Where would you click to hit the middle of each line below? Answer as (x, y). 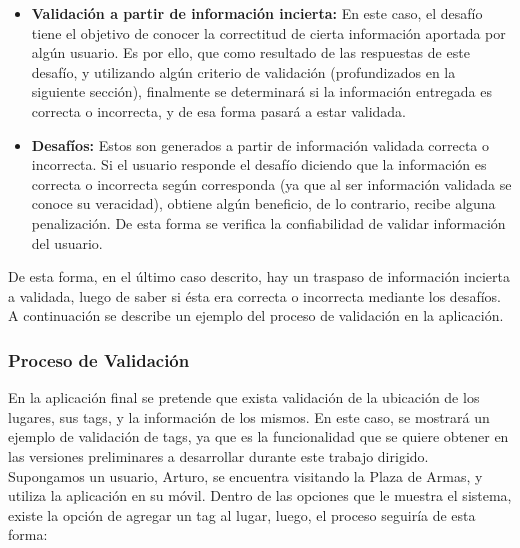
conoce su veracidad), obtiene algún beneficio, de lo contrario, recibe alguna (263, 203)
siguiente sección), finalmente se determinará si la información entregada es (261, 91)
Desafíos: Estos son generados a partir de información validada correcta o (260, 144)
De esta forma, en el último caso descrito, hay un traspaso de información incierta (259, 276)
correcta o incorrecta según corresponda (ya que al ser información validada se (271, 183)
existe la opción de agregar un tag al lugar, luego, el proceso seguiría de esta (242, 514)
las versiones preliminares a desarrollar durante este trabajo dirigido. (218, 455)
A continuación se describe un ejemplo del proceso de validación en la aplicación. (256, 315)
